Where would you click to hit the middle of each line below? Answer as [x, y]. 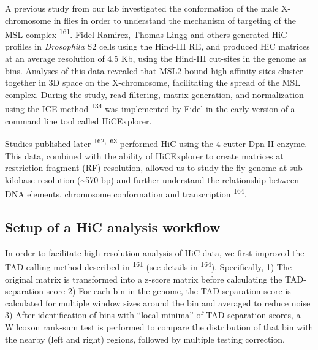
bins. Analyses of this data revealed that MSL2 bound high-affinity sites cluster [154, 70]
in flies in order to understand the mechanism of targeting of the [175, 20]
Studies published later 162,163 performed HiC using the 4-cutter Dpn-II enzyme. [156, 143]
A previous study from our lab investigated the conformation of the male [142, 8]
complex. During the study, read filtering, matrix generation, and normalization [154, 94]
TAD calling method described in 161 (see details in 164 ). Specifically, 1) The [148, 266]
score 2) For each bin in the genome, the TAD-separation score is [168, 291]
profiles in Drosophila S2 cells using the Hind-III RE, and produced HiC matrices [157, 46]
